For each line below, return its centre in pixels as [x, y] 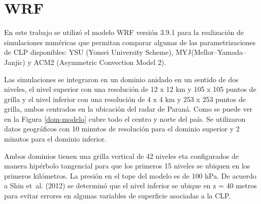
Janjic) [15, 62]
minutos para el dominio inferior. [55, 139]
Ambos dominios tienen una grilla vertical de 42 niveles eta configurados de [122, 156]
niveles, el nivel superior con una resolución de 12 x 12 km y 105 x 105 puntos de [130, 89]
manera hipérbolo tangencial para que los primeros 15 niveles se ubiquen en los [127, 166]
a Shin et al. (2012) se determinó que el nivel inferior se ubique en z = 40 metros [130, 185]
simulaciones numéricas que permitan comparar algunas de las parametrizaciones [130, 42]
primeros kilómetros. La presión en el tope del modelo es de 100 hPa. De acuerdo [130, 175]
